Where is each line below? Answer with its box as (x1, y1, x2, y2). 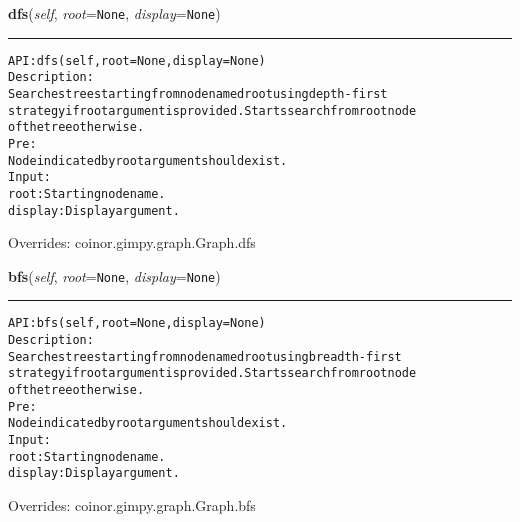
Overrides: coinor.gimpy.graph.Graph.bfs (8, 495, 256, 516)
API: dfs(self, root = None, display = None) (8, 53, 266, 68)
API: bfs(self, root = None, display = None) (8, 316, 266, 331)
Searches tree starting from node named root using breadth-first (8, 349, 402, 364)
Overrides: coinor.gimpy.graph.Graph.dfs (8, 232, 256, 253)
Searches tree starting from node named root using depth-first (8, 86, 388, 101)
